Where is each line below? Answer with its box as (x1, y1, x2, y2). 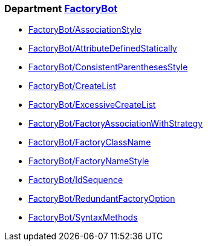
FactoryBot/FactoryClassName (28, 137, 151, 148)
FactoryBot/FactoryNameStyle (28, 156, 149, 167)
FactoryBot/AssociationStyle (28, 24, 141, 35)
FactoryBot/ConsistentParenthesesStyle (28, 62, 188, 73)
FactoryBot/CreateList (28, 81, 116, 91)
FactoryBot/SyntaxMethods (28, 212, 138, 223)
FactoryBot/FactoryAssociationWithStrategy (28, 118, 203, 129)
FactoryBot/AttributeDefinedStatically (28, 43, 177, 54)
